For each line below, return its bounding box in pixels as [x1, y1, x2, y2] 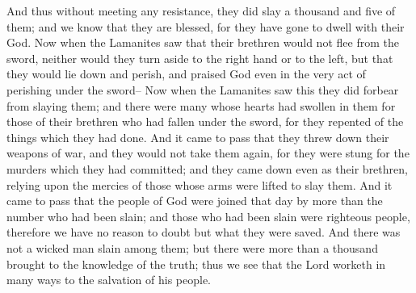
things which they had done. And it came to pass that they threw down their [6, 128, 389, 145]
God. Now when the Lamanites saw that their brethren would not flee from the [6, 34, 399, 51]
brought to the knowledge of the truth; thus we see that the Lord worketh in [6, 255, 386, 272]
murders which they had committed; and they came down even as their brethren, [6, 160, 408, 177]
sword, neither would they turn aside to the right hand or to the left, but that [6, 49, 393, 66]
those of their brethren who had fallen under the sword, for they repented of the [6, 113, 404, 130]
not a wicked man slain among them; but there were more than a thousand [6, 239, 378, 256]
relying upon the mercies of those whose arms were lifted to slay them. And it [6, 176, 393, 193]
